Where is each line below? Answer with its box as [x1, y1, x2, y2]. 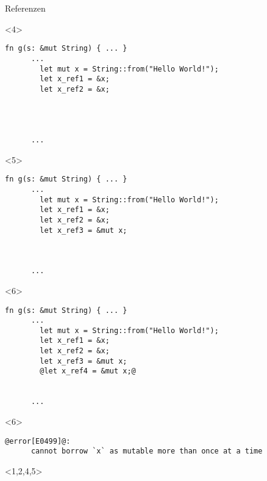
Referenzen [5, 2, 46, 14]
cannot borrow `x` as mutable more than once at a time [30, 447, 263, 456]
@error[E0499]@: [5, 436, 71, 446]
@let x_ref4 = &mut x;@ [40, 367, 136, 376]
